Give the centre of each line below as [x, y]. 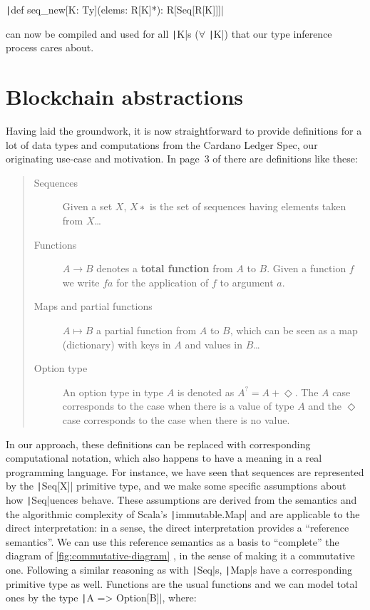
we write [81, 282]
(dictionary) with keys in [117, 344]
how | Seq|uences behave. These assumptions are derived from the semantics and [181, 499]
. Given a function [307, 268]
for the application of [163, 282]
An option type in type [113, 392]
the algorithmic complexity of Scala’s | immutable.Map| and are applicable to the [183, 513]
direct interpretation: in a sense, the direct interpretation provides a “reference [178, 528]
